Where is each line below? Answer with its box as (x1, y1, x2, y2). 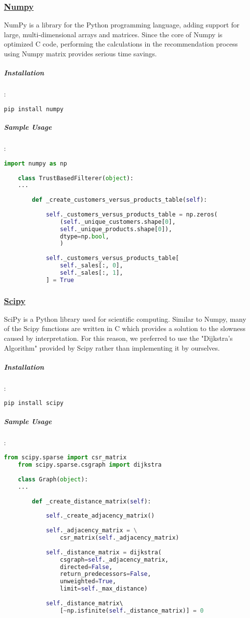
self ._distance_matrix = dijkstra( (45, 548, 162, 556)
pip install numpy (4, 105, 64, 113)
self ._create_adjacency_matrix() (45, 512, 155, 520)
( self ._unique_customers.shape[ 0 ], (60, 218, 176, 225)
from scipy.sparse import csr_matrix (4, 454, 127, 461)
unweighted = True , (60, 578, 116, 585)
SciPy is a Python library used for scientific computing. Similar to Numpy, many (4, 313, 247, 324)
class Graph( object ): (18, 476, 88, 483)
